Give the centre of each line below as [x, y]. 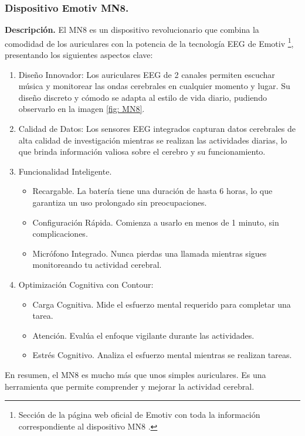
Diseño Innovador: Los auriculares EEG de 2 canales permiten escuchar [147, 74]
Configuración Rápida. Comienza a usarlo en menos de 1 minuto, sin [156, 222]
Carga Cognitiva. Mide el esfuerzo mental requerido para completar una [162, 304]
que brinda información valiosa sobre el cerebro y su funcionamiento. [142, 151]
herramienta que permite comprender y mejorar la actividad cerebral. [130, 386]
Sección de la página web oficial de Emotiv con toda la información [139, 415]
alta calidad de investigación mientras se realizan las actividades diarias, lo [153, 140]
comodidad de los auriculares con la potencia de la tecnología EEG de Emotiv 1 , [149, 42]
